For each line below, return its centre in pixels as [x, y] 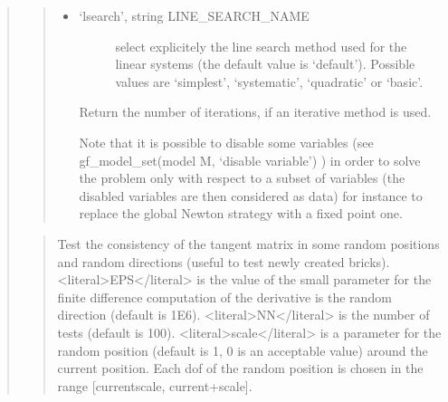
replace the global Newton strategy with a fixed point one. [241, 213]
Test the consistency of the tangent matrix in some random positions [248, 243]
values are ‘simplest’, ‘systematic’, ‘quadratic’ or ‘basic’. [269, 81]
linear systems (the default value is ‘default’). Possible [265, 64]
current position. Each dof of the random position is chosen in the [240, 368]
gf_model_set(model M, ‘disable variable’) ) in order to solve [250, 160]
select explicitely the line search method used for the [261, 46]
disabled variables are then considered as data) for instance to [251, 195]
